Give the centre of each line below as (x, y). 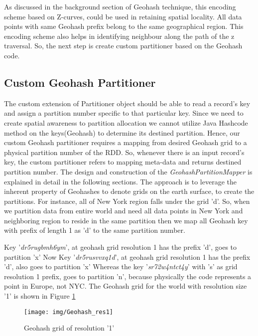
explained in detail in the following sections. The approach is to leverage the (120, 181)
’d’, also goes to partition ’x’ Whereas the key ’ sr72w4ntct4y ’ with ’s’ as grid (121, 266)
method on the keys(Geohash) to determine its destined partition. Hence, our (122, 132)
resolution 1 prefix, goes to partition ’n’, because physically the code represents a (128, 276)
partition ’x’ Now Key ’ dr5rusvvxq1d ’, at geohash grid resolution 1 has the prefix (127, 256)
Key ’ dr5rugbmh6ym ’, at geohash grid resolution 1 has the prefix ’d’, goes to (121, 247)
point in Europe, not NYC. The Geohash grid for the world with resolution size (126, 286)
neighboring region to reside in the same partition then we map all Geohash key (126, 220)
